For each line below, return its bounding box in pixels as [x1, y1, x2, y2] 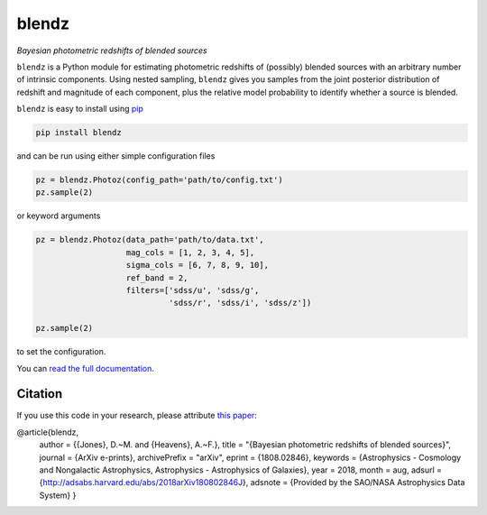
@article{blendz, [16, 427, 79, 437]
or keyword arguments [16, 210, 101, 221]
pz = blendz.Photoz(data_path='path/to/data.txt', [35, 235, 265, 245]
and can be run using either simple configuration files [16, 151, 216, 161]
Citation [16, 386, 63, 401]
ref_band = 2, [125, 272, 188, 283]
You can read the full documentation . [16, 363, 155, 373]
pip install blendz [35, 127, 122, 138]
